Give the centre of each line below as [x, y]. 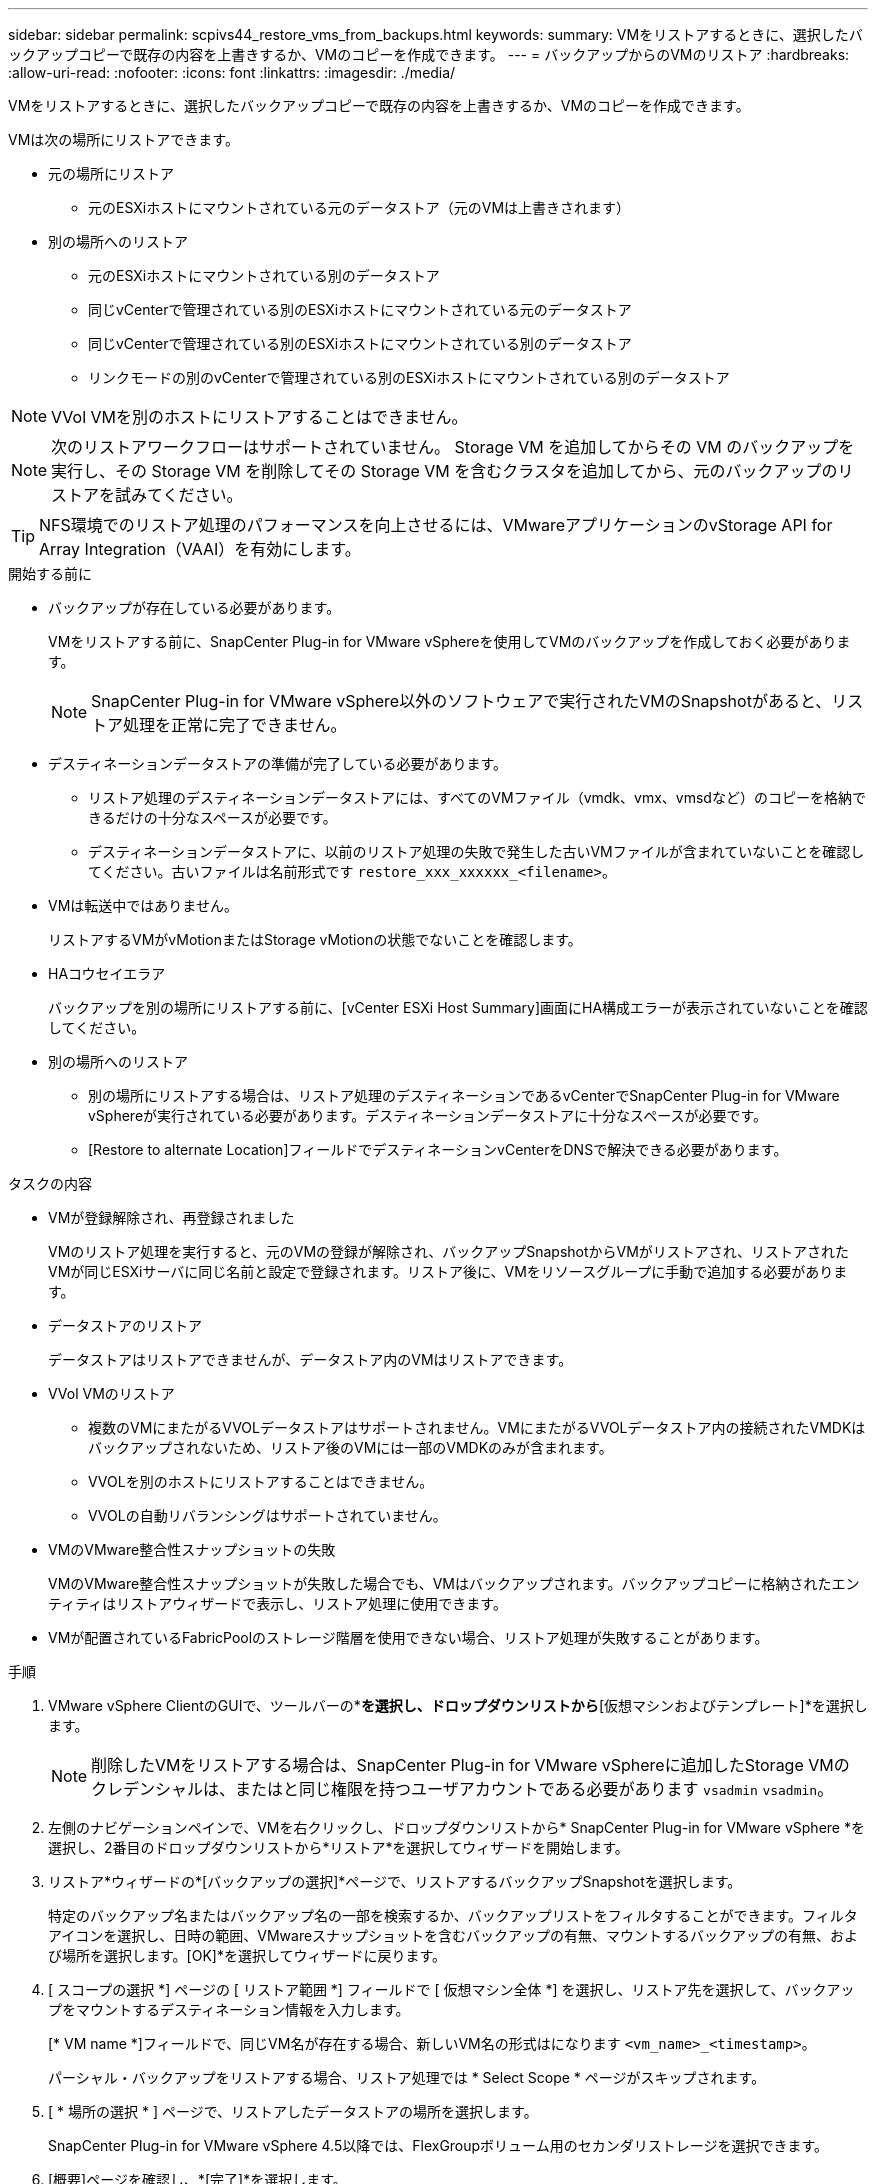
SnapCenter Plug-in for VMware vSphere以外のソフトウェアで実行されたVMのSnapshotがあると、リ [469, 701]
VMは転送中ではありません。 [143, 905]
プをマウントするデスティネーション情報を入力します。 [229, 2009]
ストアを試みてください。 [147, 495]
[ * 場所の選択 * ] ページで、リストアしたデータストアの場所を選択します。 [293, 2111]
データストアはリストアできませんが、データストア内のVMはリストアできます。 [310, 1359]
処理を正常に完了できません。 [235, 725]
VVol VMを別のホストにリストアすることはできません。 [259, 417]
